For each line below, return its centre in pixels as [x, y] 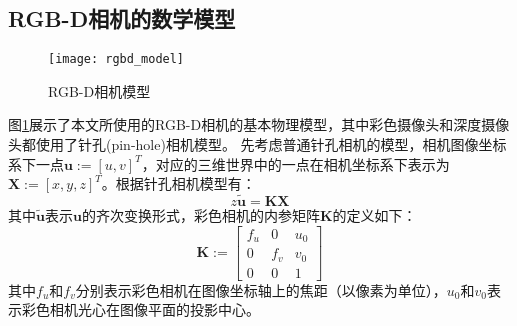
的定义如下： [374, 215]
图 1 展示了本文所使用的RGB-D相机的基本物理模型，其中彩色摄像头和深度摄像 [259, 124]
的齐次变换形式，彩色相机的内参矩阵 [200, 215]
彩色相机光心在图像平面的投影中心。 [140, 309]
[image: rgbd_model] [116, 59]
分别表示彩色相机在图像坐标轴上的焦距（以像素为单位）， [261, 289]
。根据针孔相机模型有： [178, 183]
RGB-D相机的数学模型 [122, 18]
